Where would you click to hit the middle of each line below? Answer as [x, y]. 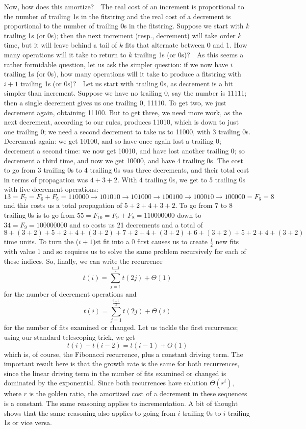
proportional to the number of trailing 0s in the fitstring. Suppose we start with [124, 26]
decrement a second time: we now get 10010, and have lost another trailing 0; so [125, 150]
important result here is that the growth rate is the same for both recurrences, [122, 364]
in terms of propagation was [46, 179]
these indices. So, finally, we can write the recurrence [83, 261]
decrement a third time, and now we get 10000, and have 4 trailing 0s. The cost [124, 160]
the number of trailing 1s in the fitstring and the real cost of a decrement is [117, 16]
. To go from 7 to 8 [204, 205]
